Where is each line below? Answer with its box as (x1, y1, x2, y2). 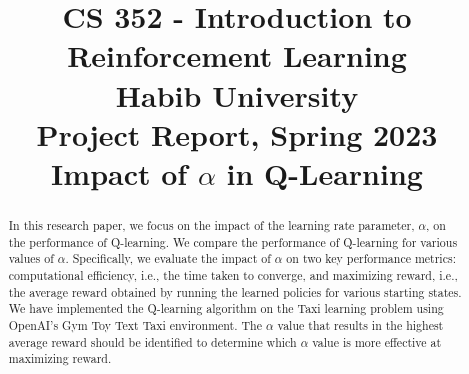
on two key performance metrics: (286, 250, 456, 267)
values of (8, 250, 54, 267)
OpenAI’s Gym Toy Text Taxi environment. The (8, 316, 262, 333)
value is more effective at (312, 333, 442, 350)
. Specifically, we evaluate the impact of (65, 250, 271, 267)
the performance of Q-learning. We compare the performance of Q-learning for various (8, 233, 458, 250)
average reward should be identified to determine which (8, 333, 297, 350)
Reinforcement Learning (67, 35, 407, 76)
